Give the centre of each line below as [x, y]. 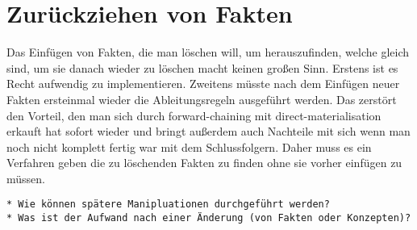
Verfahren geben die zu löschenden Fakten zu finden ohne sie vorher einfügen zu [204, 163]
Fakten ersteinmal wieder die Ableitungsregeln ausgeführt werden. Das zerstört [202, 99]
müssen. [26, 178]
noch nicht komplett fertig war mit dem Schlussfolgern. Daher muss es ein [189, 146]
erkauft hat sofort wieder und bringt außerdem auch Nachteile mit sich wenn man [208, 131]
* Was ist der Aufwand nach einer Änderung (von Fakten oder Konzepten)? [209, 218]
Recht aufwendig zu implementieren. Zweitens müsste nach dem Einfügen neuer [203, 84]
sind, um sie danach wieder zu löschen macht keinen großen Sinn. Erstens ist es [202, 67]
